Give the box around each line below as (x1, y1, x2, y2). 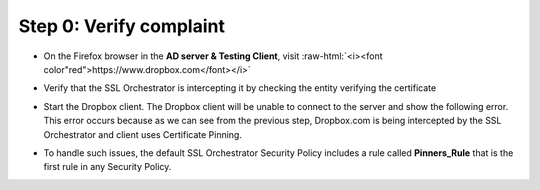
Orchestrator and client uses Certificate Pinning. (43, 128, 242, 140)
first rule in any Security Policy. (43, 161, 172, 173)
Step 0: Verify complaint (18, 15, 225, 37)
